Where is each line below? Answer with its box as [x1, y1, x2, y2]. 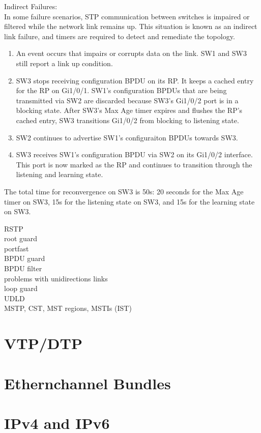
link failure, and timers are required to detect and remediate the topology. [4, 31, 235, 41]
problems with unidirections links [4, 273, 108, 283]
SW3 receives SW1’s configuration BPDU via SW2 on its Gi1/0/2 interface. [16, 149, 253, 160]
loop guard [4, 283, 38, 294]
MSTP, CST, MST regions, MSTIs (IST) [4, 303, 132, 313]
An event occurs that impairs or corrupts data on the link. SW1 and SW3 [16, 48, 247, 59]
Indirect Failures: [4, 1, 57, 11]
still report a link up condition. [16, 57, 113, 68]
